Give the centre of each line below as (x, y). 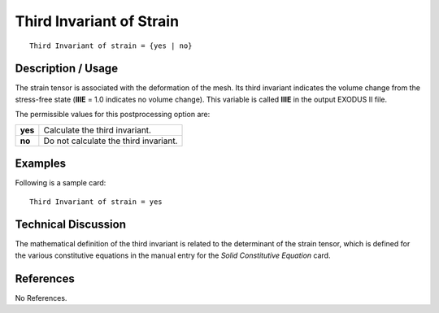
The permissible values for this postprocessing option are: (113, 115)
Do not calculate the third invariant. (111, 141)
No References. (41, 298)
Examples (41, 164)
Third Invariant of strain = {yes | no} (111, 46)
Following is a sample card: (61, 183)
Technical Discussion (70, 225)
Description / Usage (66, 69)
